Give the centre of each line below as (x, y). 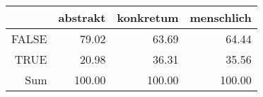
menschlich (221, 17)
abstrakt (82, 17)
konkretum (148, 17)
